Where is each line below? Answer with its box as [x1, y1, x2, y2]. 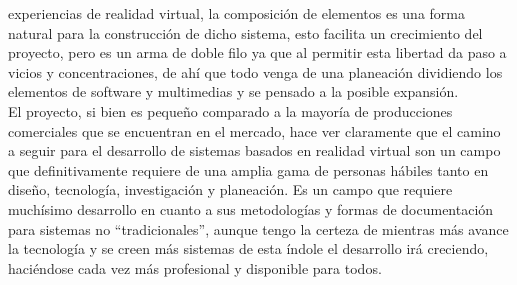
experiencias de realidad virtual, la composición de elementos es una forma [8, 3, 466, 23]
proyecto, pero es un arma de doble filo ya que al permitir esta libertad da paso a [8, 42, 507, 63]
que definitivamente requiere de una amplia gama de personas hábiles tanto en [8, 159, 489, 180]
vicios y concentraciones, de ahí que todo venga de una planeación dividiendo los [8, 61, 503, 82]
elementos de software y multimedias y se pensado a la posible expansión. [8, 81, 459, 102]
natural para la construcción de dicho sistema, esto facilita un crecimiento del [8, 22, 483, 43]
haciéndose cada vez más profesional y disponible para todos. [8, 257, 382, 278]
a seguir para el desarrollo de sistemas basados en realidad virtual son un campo [8, 140, 501, 161]
